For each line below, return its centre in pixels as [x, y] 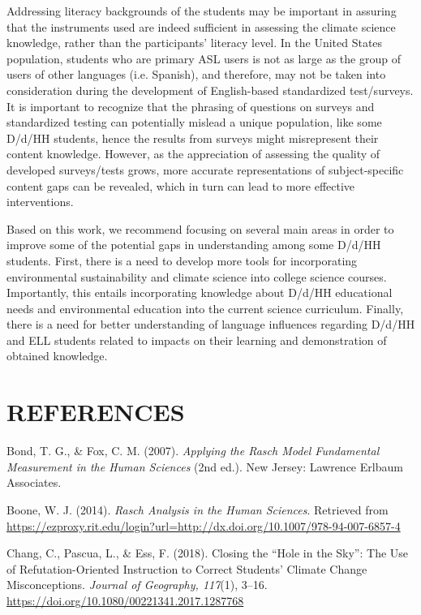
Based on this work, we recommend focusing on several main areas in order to [200, 228]
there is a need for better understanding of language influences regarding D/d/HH [211, 324]
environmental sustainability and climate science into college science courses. [197, 276]
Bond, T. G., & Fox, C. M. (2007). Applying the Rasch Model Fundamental [193, 451]
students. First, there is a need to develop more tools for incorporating [182, 260]
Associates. [34, 482]
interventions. [40, 202]
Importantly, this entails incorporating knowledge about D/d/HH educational [200, 292]
